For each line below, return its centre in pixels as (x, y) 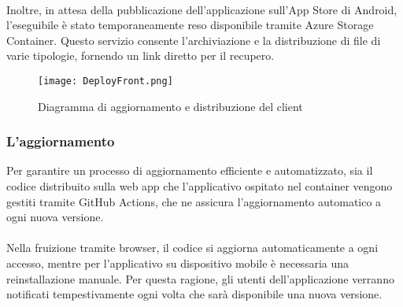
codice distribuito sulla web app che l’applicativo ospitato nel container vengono (200, 186)
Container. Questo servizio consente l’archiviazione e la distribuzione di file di (194, 40)
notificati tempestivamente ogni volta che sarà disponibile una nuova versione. (194, 294)
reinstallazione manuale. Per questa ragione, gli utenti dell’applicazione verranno (200, 278)
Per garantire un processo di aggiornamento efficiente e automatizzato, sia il (190, 170)
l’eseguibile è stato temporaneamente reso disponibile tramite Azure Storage (190, 25)
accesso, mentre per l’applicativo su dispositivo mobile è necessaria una (178, 263)
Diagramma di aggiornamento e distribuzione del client (170, 106)
